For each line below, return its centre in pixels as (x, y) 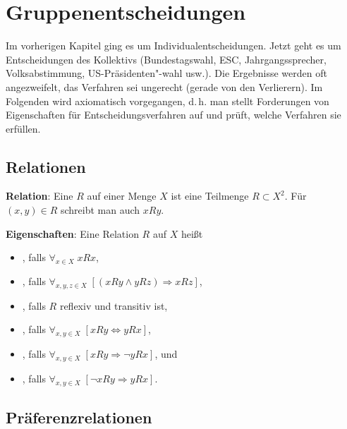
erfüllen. (23, 128)
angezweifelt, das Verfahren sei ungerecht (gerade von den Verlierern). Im (164, 86)
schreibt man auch (100, 210)
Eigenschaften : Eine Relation (72, 233)
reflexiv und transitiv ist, (114, 305)
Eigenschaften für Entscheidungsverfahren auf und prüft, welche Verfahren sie (173, 115)
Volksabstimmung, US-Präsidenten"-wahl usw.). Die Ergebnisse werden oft (166, 73)
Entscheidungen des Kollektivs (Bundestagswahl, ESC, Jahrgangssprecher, (166, 59)
